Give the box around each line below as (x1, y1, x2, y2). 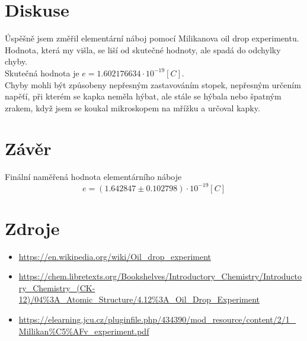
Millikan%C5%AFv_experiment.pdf (18, 324, 149, 337)
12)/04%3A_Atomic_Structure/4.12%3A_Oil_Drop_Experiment (18, 293, 260, 305)
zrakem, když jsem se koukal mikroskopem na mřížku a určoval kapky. (5, 101, 260, 114)
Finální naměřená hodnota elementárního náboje (5, 170, 182, 183)
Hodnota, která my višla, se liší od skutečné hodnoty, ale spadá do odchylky (5, 43, 281, 56)
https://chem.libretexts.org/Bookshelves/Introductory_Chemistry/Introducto (18, 270, 302, 282)
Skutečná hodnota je (5, 66, 79, 79)
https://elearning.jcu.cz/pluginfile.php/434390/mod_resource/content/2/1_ (18, 313, 296, 325)
